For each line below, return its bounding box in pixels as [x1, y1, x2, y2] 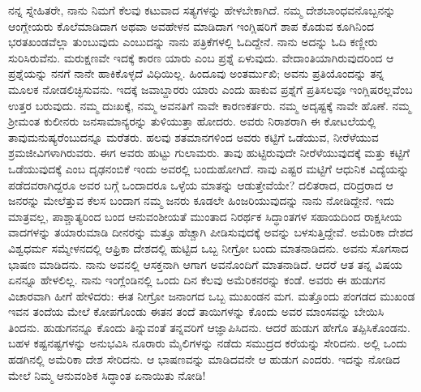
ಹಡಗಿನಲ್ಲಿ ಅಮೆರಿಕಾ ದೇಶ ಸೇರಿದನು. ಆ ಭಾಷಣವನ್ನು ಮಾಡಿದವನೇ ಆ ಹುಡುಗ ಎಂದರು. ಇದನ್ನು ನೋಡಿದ [8, 351, 401, 368]
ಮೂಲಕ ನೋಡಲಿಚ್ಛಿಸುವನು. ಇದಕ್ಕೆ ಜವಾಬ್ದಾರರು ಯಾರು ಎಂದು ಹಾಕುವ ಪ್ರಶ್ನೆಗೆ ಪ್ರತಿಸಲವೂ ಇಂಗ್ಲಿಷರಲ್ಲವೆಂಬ [8, 80, 413, 97]
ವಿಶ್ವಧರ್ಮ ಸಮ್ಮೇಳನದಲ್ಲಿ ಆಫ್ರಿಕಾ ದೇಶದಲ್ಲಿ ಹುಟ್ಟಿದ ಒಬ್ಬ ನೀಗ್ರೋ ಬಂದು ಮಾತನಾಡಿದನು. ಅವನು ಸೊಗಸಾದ [8, 239, 409, 256]
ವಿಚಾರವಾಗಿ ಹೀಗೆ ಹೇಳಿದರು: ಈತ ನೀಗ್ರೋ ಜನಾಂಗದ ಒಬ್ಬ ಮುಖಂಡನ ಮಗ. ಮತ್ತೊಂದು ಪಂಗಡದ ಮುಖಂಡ [8, 287, 415, 304]
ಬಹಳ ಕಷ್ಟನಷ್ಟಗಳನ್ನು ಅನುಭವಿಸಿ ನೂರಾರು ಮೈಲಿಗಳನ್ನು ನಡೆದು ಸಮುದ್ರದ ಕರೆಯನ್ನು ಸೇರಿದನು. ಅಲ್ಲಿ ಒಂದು [8, 334, 407, 352]
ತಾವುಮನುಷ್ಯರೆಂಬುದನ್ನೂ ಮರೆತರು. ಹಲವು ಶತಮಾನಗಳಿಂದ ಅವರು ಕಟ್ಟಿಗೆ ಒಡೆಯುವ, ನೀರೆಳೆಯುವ [8, 128, 379, 145]
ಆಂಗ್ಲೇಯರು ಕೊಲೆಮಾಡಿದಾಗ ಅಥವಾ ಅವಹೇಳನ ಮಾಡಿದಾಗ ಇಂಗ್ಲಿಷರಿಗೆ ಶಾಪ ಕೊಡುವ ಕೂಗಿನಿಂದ [8, 17, 374, 34]
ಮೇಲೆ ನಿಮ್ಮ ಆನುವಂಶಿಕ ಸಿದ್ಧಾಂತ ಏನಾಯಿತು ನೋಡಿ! [8, 366, 206, 383]
